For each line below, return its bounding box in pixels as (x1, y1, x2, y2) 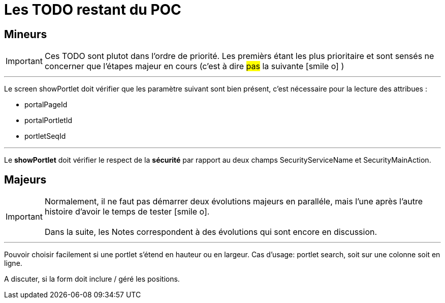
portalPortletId (24, 116, 73, 125)
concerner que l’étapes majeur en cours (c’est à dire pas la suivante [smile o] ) (44, 61, 344, 72)
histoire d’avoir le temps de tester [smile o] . (44, 206, 210, 217)
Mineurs (4, 27, 47, 41)
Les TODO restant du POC (4, 1, 181, 18)
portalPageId (24, 100, 68, 109)
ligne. (4, 259, 22, 268)
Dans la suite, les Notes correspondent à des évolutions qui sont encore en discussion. (44, 227, 377, 237)
